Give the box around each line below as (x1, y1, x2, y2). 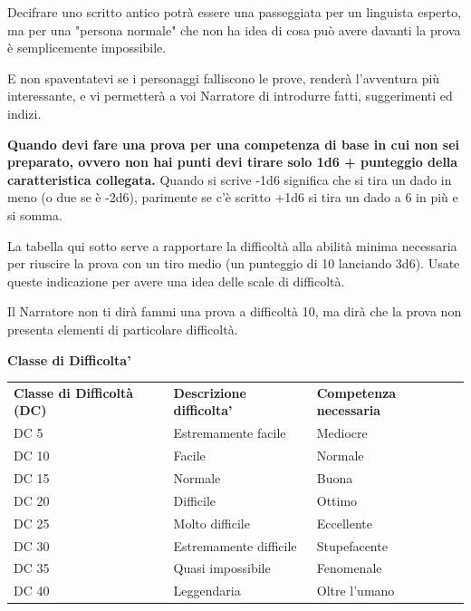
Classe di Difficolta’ (7, 350, 131, 369)
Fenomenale (316, 558, 382, 577)
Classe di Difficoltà (14, 383, 134, 402)
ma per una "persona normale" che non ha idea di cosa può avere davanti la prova (7, 20, 461, 39)
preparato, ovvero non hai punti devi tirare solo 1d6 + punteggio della (7, 152, 458, 171)
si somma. (7, 205, 62, 224)
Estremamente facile (173, 423, 286, 442)
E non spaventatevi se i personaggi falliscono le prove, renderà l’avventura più (7, 68, 440, 87)
